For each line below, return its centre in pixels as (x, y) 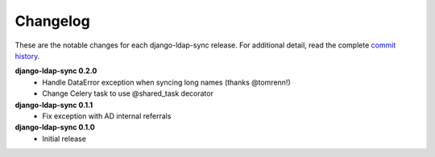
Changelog (52, 21)
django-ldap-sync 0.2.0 (56, 71)
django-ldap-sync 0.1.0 (55, 127)
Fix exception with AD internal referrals (107, 116)
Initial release (64, 138)
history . (27, 56)
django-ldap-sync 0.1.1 (54, 105)
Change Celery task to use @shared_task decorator (128, 93)
